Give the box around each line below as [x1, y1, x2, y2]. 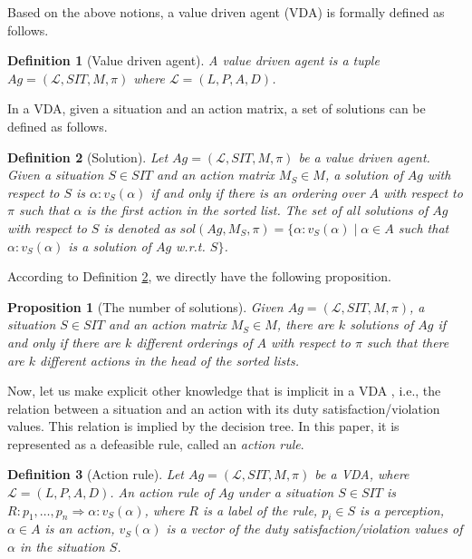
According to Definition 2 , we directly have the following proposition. [7, 267, 391, 286]
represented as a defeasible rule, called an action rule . [7, 434, 304, 453]
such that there [366, 332, 449, 351]
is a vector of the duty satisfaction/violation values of [166, 519, 463, 538]
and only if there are [7, 332, 120, 351]
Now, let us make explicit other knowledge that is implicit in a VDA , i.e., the [7, 381, 441, 400]
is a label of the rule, [202, 500, 318, 519]
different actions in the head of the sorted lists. [40, 350, 300, 369]
